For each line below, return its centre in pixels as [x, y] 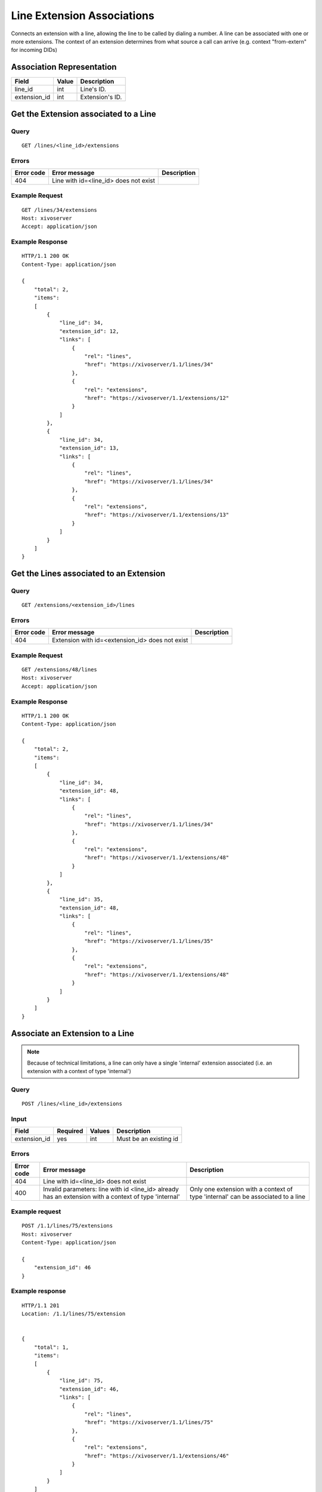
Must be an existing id [148, 1139]
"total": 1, [51, 1347]
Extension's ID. [101, 97]
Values [100, 1131]
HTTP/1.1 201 [41, 1305]
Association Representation [64, 67]
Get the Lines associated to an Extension [88, 574]
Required [70, 1131]
